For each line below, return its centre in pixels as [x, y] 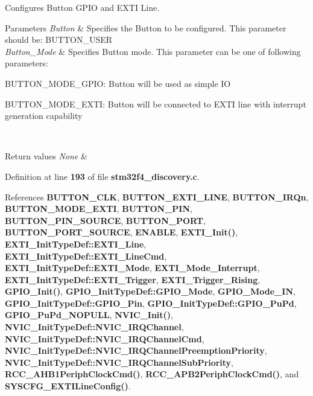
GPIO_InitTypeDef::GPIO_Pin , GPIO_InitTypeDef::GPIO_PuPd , [151, 303]
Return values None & [46, 156]
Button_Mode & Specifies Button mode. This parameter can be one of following [153, 51]
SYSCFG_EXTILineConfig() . [68, 386]
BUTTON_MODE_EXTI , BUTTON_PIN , [99, 209]
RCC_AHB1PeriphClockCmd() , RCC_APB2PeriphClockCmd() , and [152, 374]
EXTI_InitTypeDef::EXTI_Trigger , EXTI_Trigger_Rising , [133, 279]
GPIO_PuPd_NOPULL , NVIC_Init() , [89, 315]
